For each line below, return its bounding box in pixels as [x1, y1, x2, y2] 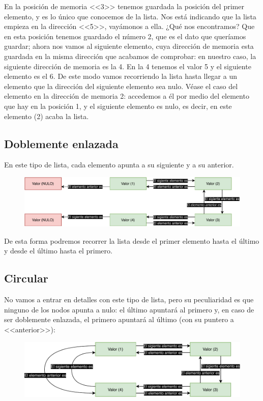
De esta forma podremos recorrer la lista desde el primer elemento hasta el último [4, 235, 259, 246]
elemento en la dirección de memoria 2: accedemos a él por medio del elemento [4, 91, 249, 101]
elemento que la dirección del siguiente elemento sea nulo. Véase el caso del [4, 80, 238, 91]
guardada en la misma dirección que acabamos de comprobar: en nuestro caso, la [4, 50, 256, 61]
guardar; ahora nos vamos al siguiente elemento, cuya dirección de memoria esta [4, 41, 254, 51]
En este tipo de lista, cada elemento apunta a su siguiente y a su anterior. [4, 159, 234, 170]
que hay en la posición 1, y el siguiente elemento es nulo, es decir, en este [4, 100, 232, 111]
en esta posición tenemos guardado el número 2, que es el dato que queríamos [4, 31, 246, 41]
